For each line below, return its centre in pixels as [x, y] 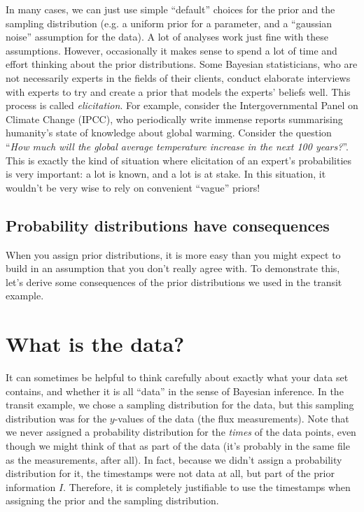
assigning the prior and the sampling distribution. [112, 500]
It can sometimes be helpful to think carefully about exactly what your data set [177, 377]
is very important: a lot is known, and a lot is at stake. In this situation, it [166, 174]
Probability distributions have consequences [168, 225]
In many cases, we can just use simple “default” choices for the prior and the [170, 9]
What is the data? [95, 344]
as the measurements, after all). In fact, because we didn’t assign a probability [174, 459]
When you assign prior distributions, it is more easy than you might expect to [173, 254]
